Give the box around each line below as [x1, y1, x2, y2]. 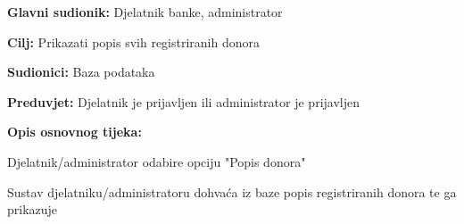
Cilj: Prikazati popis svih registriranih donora [7, 32, 261, 51]
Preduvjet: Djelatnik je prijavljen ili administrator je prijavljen [7, 92, 360, 111]
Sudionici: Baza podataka [7, 62, 155, 81]
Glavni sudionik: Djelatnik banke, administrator [7, 3, 283, 21]
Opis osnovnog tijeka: [7, 122, 142, 141]
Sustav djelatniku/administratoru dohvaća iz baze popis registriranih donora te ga [7, 182, 457, 201]
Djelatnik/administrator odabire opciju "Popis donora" [7, 152, 306, 170]
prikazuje [7, 200, 58, 219]
